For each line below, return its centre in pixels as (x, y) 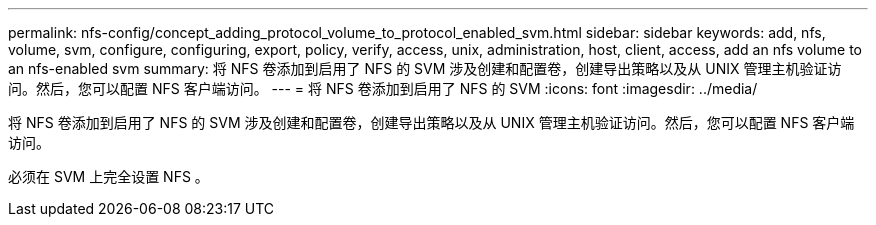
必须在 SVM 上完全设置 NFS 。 (108, 176)
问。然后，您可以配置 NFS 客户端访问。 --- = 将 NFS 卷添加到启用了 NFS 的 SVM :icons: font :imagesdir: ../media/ (383, 88)
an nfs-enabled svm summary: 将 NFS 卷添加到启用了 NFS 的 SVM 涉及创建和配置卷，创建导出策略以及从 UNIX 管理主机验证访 (425, 68)
